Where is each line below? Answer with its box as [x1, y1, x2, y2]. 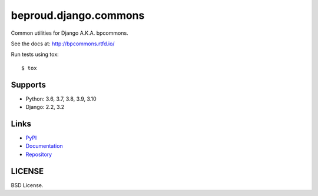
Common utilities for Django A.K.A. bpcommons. [11, 29, 129, 36]
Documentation [25, 142, 63, 150]
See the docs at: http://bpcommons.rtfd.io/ [11, 40, 115, 47]
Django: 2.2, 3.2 [25, 104, 65, 111]
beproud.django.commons [11, 9, 145, 22]
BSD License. [11, 181, 44, 188]
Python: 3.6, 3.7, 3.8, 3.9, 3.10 [25, 95, 97, 102]
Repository [25, 151, 52, 158]
